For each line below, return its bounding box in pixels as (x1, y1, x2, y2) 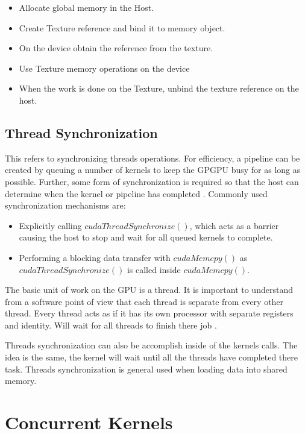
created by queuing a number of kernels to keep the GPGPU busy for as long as (5, 163, 301, 176)
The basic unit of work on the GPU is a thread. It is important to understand (5, 283, 293, 296)
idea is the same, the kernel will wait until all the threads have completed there (5, 351, 298, 363)
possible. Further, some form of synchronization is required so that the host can (5, 175, 299, 187)
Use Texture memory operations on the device (19, 61, 190, 74)
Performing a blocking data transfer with (19, 251, 171, 263)
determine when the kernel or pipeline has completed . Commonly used (5, 187, 268, 200)
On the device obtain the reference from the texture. (19, 42, 213, 54)
